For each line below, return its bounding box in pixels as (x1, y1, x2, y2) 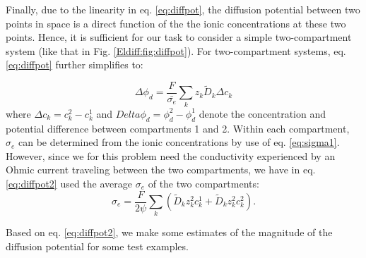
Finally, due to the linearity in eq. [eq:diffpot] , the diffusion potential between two (6, 2, 360, 16)
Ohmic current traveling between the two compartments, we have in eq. (6, 162, 316, 177)
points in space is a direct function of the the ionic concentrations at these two (6, 16, 346, 30)
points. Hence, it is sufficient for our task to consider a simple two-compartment (6, 30, 352, 44)
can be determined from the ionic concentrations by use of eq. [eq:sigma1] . (18, 135, 340, 149)
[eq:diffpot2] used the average (6, 176, 133, 190)
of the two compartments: (148, 176, 259, 190)
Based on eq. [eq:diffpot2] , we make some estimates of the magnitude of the (6, 225, 333, 240)
